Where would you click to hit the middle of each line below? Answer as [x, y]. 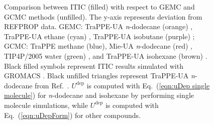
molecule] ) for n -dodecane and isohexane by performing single [99, 95]
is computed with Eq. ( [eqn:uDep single [148, 85]
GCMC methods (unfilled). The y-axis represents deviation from [103, 16]
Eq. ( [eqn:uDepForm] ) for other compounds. [72, 115]
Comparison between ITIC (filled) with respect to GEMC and [99, 7]
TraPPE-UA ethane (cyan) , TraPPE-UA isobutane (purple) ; [99, 36]
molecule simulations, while [46, 105]
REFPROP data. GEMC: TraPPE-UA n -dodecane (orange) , [98, 26]
